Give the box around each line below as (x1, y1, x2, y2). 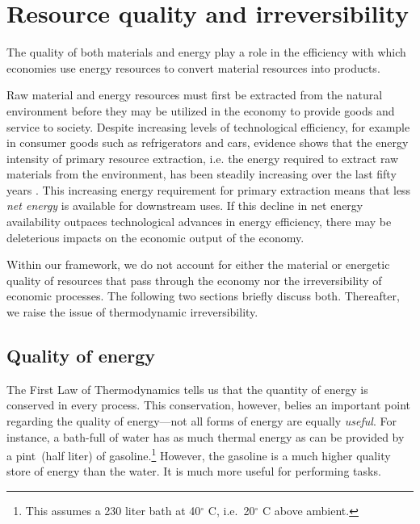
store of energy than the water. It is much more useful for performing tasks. (6, 463, 381, 480)
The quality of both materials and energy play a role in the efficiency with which (6, 44, 406, 61)
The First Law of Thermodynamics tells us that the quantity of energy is (6, 380, 368, 397)
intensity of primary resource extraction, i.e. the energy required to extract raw (6, 149, 399, 166)
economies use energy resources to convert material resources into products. (6, 59, 380, 76)
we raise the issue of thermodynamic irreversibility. (6, 304, 258, 321)
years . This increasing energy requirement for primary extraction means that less (6, 181, 411, 198)
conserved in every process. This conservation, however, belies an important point (6, 396, 411, 413)
